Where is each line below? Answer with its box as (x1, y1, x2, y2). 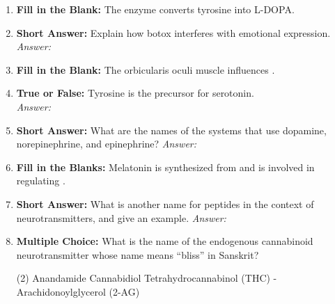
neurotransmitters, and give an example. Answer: (16, 210, 226, 225)
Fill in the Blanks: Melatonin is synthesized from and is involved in (16, 159, 315, 174)
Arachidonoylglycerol (16, 284, 106, 298)
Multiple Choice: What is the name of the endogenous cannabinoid (16, 234, 313, 248)
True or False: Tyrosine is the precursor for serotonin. (16, 86, 254, 100)
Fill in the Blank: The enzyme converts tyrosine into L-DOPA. (16, 2, 295, 16)
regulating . (16, 173, 65, 188)
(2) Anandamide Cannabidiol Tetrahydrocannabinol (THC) (16, 271, 270, 285)
